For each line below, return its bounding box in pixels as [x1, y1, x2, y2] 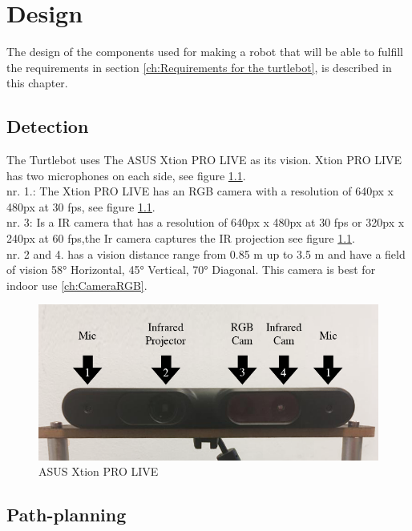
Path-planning [6, 502, 127, 527]
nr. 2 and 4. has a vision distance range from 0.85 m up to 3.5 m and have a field [6, 245, 406, 262]
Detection [6, 114, 89, 139]
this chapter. [6, 74, 68, 91]
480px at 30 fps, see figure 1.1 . [6, 198, 156, 215]
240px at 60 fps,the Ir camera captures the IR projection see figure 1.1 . [6, 230, 356, 247]
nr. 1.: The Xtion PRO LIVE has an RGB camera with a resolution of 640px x [6, 183, 394, 199]
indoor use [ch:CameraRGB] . [6, 276, 147, 293]
